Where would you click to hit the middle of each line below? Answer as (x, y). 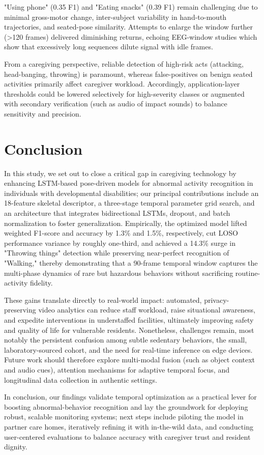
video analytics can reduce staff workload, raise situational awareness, (147, 310)
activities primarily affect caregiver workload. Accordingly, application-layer (122, 84)
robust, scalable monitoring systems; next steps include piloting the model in (124, 417)
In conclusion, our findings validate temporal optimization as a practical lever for (130, 397)
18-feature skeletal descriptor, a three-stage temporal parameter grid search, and (129, 203)
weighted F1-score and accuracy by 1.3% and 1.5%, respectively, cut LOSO (121, 233)
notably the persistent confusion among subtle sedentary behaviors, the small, (126, 340)
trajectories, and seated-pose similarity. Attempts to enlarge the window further (129, 27)
